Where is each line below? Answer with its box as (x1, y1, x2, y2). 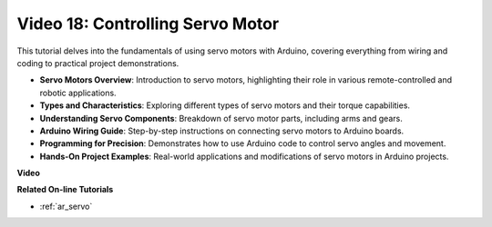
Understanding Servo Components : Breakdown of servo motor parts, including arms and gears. (39, 113, 403, 123)
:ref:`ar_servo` (39, 201, 93, 212)
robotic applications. (39, 87, 118, 98)
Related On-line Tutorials (16, 184, 114, 195)
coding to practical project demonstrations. (16, 57, 179, 68)
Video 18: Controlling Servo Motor (16, 14, 280, 34)
